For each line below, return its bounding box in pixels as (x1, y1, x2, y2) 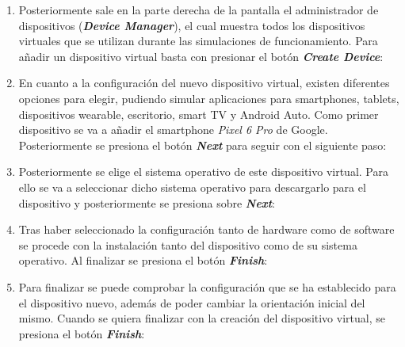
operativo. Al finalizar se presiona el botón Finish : (18, 252, 268, 269)
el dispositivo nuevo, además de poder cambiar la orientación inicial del (18, 294, 365, 311)
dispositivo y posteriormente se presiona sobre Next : (18, 194, 275, 211)
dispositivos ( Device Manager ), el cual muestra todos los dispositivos (18, 17, 365, 33)
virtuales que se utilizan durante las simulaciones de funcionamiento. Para (18, 32, 378, 49)
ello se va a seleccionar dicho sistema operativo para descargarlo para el (18, 178, 366, 195)
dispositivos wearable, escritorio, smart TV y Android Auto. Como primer (18, 105, 379, 122)
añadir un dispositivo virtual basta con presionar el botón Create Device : (18, 48, 384, 64)
